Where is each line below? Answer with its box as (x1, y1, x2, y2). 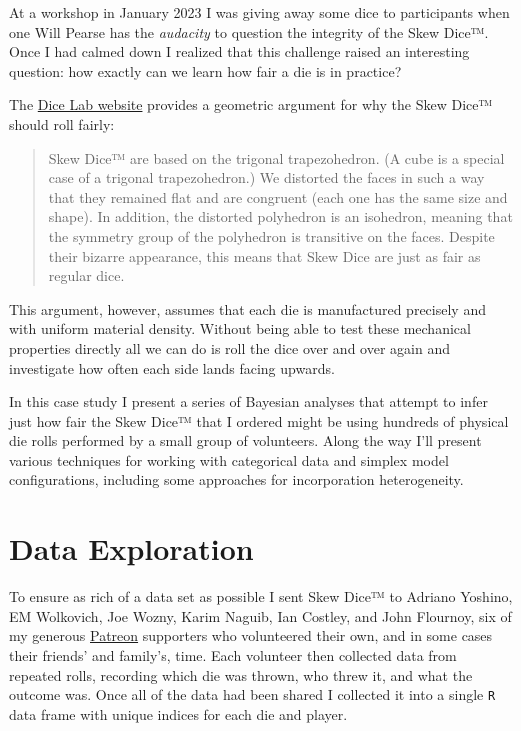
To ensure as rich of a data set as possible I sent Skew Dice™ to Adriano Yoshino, (9, 586, 513, 607)
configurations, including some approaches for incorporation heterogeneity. (9, 469, 464, 490)
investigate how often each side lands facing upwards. (9, 357, 335, 378)
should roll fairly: (9, 113, 115, 134)
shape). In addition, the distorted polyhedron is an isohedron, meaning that (48, 206, 513, 227)
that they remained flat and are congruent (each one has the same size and (48, 186, 508, 207)
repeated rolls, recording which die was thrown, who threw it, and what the (9, 664, 473, 685)
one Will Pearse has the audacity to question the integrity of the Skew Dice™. (9, 21, 489, 42)
